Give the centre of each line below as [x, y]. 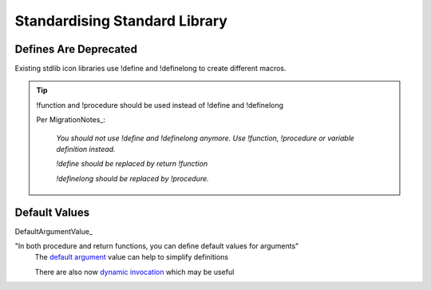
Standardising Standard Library [121, 21]
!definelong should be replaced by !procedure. [132, 178]
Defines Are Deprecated [76, 49]
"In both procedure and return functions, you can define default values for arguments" [157, 246]
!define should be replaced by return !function [132, 164]
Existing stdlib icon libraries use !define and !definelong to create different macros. [150, 69]
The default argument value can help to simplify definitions [132, 257]
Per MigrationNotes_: [71, 120]
